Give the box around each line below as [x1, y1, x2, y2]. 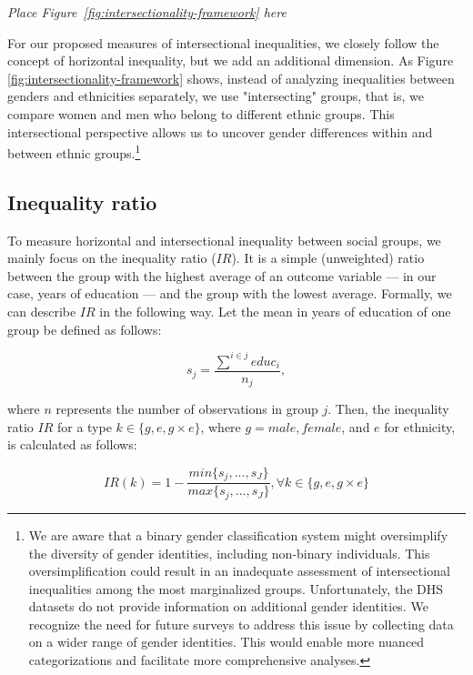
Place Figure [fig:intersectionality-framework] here [7, 3, 287, 21]
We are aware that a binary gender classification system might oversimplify [28, 525, 448, 544]
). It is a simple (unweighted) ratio [231, 248, 425, 267]
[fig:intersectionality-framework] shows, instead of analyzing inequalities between [7, 68, 455, 87]
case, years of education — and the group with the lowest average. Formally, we [7, 284, 452, 303]
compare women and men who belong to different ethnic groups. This [7, 104, 395, 123]
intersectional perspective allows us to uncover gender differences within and [7, 122, 433, 141]
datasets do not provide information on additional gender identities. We [28, 597, 428, 616]
